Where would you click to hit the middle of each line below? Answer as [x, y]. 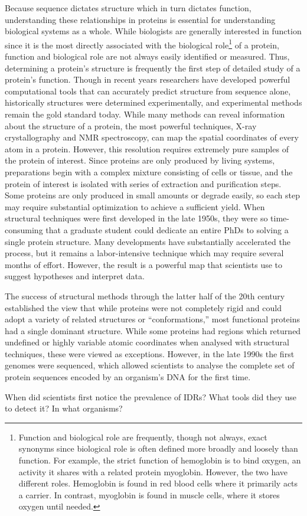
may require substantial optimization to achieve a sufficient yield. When [135, 206]
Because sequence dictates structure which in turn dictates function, [128, 8]
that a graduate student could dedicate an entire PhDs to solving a [167, 229]
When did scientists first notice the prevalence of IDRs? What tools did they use [151, 396]
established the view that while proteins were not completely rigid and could [143, 307]
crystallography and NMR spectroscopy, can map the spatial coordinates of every [152, 137]
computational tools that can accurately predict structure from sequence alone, [148, 91]
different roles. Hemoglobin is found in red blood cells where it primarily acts [158, 483]
